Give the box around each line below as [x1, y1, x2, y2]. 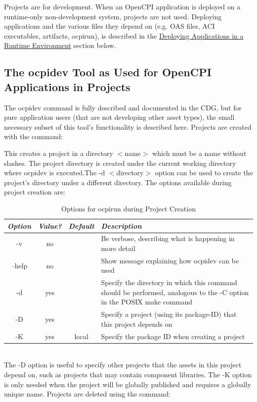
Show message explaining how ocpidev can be [101, 255, 239, 265]
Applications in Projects [4, 79, 130, 94]
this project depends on [101, 318, 172, 329]
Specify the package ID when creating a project [101, 331, 245, 341]
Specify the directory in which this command [101, 277, 237, 288]
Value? [38, 220, 62, 231]
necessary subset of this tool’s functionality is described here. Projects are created [4, 121, 252, 132]
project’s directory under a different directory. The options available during [4, 177, 232, 187]
